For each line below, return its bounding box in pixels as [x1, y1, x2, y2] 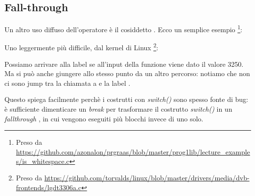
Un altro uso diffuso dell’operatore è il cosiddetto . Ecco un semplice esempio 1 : [4, 23, 243, 34]
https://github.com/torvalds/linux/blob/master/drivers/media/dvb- [44, 173, 250, 183]
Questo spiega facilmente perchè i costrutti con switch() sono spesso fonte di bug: [4, 94, 248, 104]
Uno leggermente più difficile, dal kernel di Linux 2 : [4, 41, 159, 53]
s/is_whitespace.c [16, 156, 70, 166]
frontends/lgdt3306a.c [16, 182, 81, 192]
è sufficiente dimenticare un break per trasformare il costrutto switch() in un [4, 104, 232, 114]
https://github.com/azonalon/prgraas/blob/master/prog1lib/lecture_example [16, 146, 250, 157]
